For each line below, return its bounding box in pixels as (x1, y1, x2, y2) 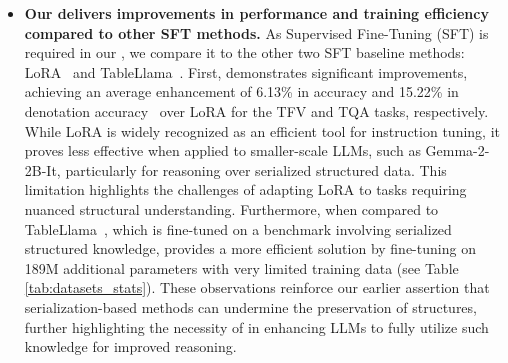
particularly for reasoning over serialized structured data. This (65, 159, 447, 180)
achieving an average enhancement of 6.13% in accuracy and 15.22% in (24, 81, 459, 102)
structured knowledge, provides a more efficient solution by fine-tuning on (24, 238, 476, 259)
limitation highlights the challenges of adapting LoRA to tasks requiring (24, 179, 467, 200)
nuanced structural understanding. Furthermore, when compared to (24, 198, 439, 219)
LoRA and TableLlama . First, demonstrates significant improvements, (24, 61, 468, 82)
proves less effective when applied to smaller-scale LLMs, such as (24, 140, 421, 161)
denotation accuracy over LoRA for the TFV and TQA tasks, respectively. (24, 100, 489, 121)
